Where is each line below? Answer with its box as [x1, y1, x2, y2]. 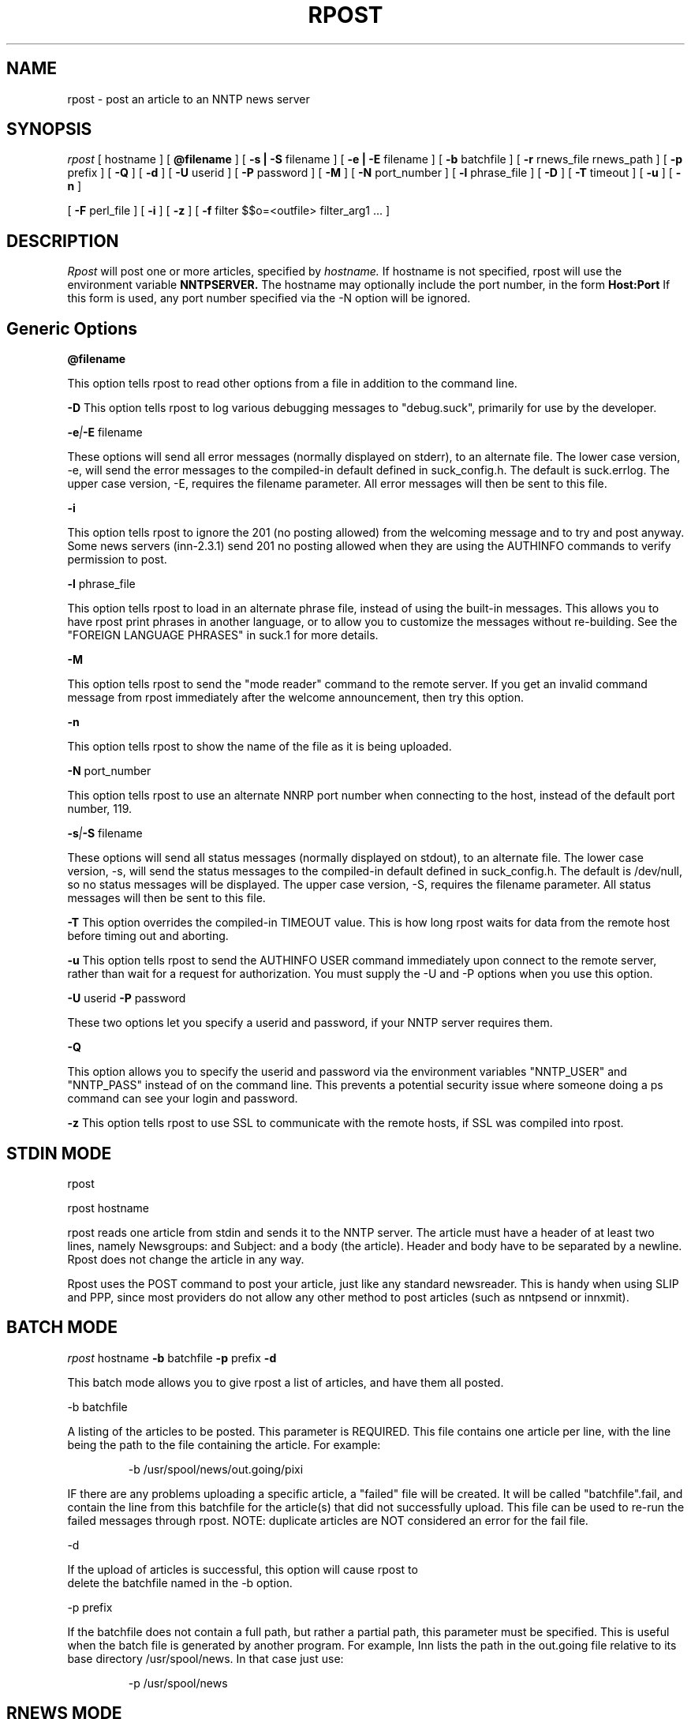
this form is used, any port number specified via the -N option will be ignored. [67, 291, 471, 305]
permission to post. [67, 552, 167, 567]
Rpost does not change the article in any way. [67, 1252, 304, 1266]
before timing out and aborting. [67, 929, 229, 943]
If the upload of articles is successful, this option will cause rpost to [67, 1562, 418, 1576]
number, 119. [67, 802, 133, 816]
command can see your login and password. [67, 1092, 298, 1106]
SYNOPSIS [6, 119, 92, 140]
